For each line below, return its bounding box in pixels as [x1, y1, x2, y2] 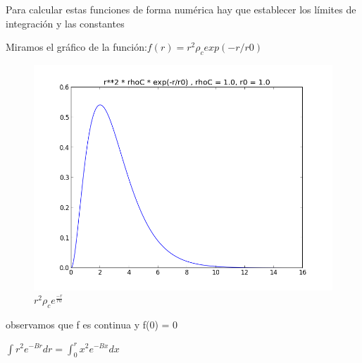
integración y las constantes [6, 16, 125, 30]
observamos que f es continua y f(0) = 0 [6, 316, 178, 331]
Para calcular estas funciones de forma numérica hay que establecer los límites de [6, 2, 356, 16]
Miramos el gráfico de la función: [6, 39, 147, 54]
